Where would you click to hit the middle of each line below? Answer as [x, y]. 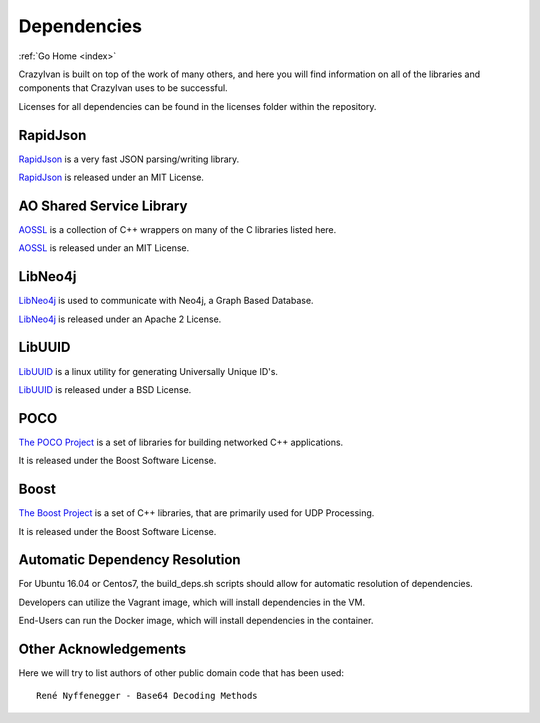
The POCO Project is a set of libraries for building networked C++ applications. [181, 442]
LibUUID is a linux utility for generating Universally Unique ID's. [148, 371]
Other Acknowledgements [102, 649]
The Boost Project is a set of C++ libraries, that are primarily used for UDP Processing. [196, 513]
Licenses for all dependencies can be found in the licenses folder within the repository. [197, 106]
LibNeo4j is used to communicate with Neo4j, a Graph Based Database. [166, 301]
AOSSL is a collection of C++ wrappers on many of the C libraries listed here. [177, 229]
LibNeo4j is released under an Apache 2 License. [120, 319]
